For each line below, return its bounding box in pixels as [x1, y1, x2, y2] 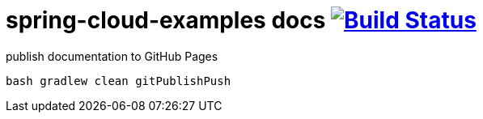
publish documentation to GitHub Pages [6, 49, 218, 63]
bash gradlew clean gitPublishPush [6, 74, 231, 87]
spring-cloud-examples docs [6, 6, 326, 34]
